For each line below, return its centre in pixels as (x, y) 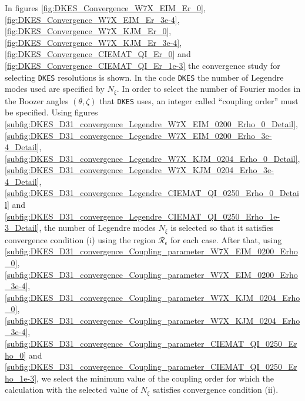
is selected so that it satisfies (222, 228)
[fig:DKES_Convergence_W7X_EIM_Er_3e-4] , (92, 19)
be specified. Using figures (51, 112)
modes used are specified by (55, 89)
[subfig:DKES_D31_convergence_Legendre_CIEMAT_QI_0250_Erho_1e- (143, 216)
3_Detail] (22, 228)
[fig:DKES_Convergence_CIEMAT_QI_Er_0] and (98, 54)
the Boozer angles (37, 100)
